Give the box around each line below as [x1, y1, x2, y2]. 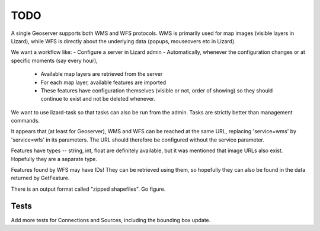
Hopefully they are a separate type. [11, 155, 98, 162]
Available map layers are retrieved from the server [40, 70, 163, 78]
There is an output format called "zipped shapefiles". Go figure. [11, 185, 166, 192]
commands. [11, 117, 40, 124]
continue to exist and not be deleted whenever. [40, 95, 155, 102]
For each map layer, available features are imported [40, 79, 167, 86]
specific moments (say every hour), [11, 57, 98, 64]
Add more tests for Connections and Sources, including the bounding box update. [11, 216, 211, 223]
